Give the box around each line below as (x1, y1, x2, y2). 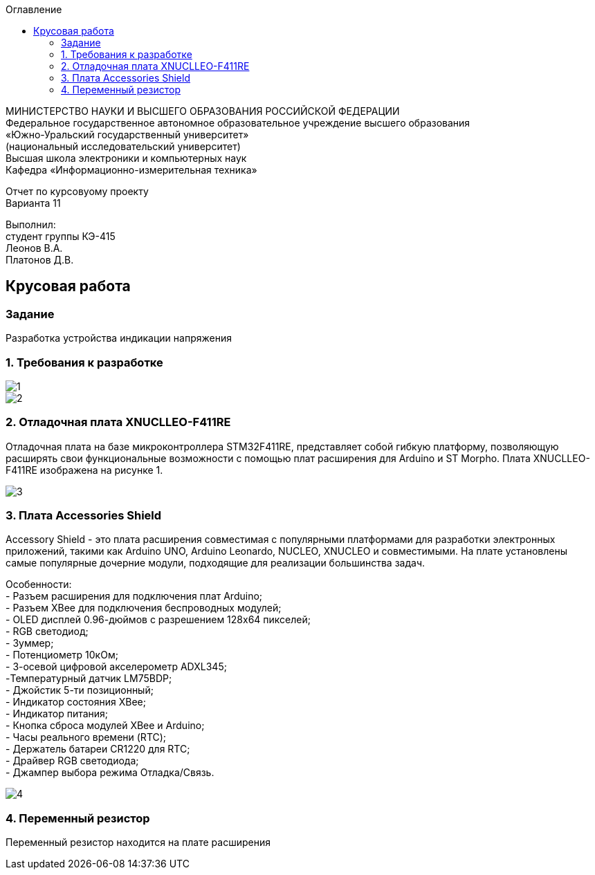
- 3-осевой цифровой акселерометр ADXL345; (6, 661, 227, 673)
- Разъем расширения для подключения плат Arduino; (6, 590, 263, 602)
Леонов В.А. (6, 242, 63, 254)
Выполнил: (6, 219, 56, 230)
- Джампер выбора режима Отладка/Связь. (6, 766, 214, 779)
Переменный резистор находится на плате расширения (6, 836, 271, 849)
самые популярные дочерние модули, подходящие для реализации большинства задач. (6, 557, 425, 569)
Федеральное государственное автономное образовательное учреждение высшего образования (6, 117, 470, 129)
